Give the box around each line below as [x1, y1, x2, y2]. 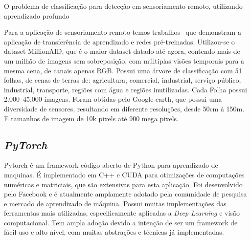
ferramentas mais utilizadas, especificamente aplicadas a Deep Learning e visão [4, 208, 240, 218]
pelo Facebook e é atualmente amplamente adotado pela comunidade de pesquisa [4, 189, 247, 199]
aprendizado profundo [4, 10, 69, 21]
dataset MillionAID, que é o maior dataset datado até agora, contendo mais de [4, 46, 240, 56]
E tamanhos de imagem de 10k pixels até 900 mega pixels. [4, 113, 179, 123]
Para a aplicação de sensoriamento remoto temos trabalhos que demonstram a [4, 27, 241, 37]
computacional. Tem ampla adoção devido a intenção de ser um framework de [4, 217, 238, 227]
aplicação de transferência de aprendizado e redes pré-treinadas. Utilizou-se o [4, 36, 235, 46]
